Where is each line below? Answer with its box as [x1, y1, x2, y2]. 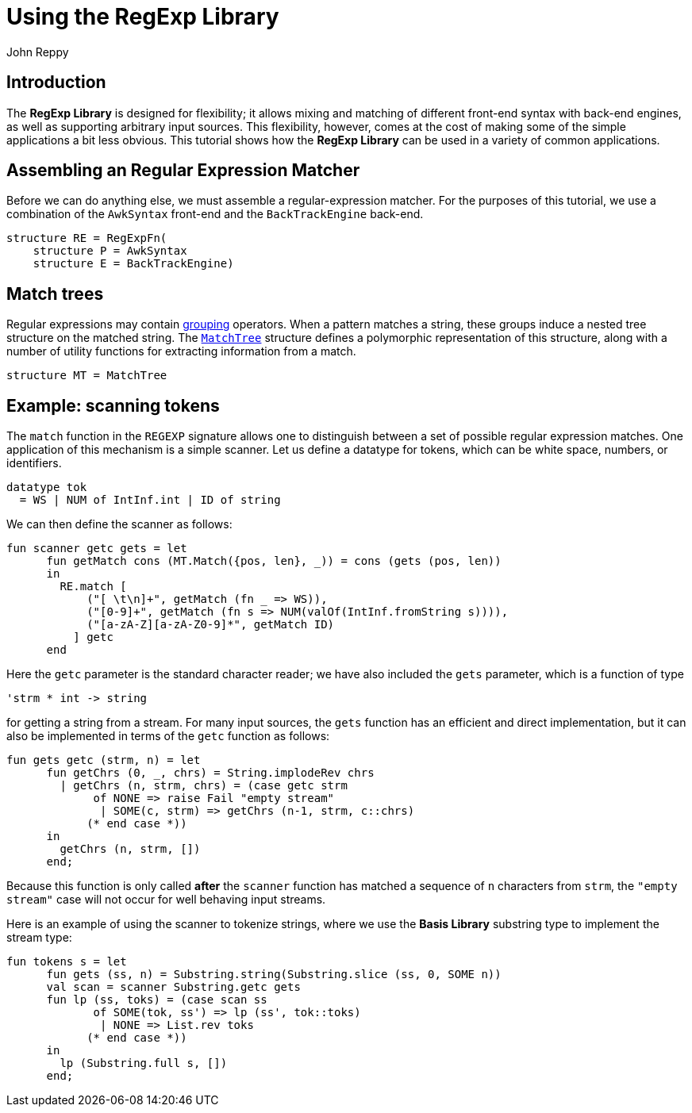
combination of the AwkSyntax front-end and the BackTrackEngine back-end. [6, 207, 424, 221]
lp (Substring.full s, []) [60, 1057, 228, 1070]
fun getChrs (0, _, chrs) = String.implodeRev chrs [46, 766, 375, 780]
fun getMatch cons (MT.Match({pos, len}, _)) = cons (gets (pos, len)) [46, 555, 502, 568]
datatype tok [6, 481, 87, 494]
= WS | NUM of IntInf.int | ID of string [19, 493, 281, 507]
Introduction [6, 72, 106, 93]
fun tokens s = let [6, 955, 127, 969]
